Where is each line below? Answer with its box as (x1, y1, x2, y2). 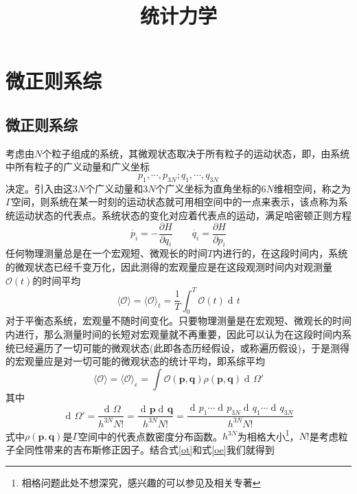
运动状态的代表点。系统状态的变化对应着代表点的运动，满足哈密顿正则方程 (14, 207, 352, 222)
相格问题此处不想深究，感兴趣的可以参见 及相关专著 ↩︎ (21, 475, 261, 490)
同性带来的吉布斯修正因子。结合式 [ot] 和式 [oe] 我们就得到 (24, 442, 275, 456)
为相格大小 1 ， (237, 427, 299, 443)
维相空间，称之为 (273, 181, 351, 195)
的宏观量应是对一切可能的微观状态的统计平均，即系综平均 (5, 354, 265, 368)
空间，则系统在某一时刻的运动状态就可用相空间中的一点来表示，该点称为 (11, 194, 338, 209)
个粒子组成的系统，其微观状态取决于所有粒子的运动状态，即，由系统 (42, 146, 350, 160)
